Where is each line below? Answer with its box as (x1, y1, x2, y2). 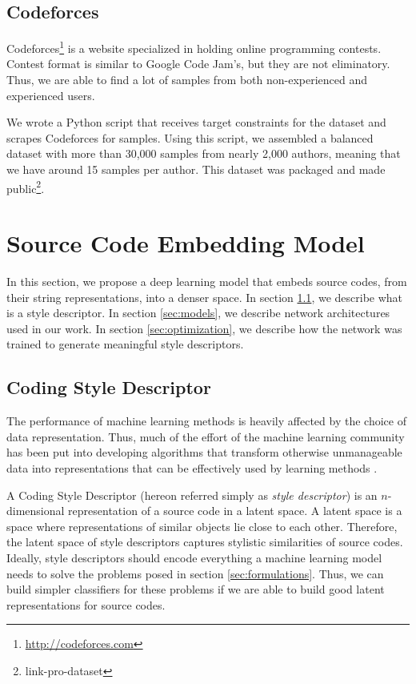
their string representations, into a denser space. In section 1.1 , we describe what (6, 288, 403, 305)
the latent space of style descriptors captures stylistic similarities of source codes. (6, 533, 403, 550)
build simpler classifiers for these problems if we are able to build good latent (6, 581, 385, 597)
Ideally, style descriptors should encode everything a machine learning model (6, 549, 382, 565)
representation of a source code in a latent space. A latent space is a (68, 502, 402, 519)
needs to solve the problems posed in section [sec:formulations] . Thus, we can (6, 565, 384, 581)
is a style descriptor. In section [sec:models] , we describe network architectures (6, 304, 390, 321)
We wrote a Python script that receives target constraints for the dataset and (6, 114, 386, 131)
